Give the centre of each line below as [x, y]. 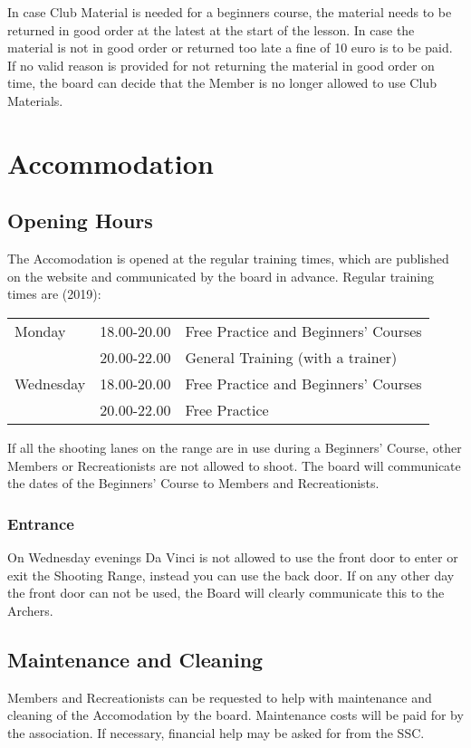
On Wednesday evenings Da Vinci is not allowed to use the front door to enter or [233, 556]
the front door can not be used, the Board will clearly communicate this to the [226, 593]
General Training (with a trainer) [291, 357]
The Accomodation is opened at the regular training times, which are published [228, 259]
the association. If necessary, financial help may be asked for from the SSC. [216, 732]
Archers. [30, 610]
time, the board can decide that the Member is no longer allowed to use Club [222, 83]
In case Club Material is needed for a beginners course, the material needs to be [230, 12]
